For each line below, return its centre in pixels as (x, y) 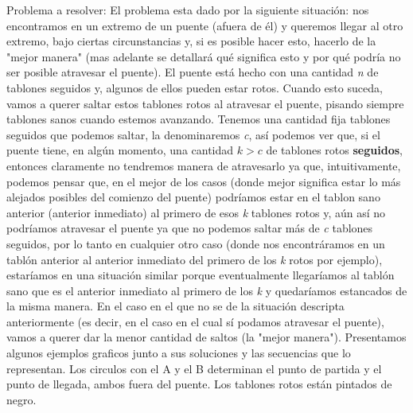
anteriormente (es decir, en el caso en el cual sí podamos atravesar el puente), (195, 321)
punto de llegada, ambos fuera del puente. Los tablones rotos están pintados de (199, 384)
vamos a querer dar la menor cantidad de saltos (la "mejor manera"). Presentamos (206, 337)
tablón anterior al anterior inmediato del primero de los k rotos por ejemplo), (195, 259)
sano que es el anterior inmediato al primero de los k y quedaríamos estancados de (207, 290)
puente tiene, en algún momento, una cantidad (120, 150)
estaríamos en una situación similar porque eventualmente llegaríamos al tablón (201, 275)
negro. (21, 399)
